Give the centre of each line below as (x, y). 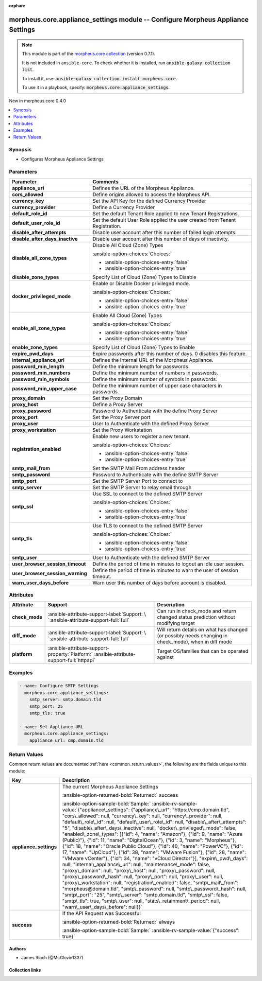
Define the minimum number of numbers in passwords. (155, 373)
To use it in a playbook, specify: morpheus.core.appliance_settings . (96, 87)
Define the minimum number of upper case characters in (157, 385)
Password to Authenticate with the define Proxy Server (155, 411)
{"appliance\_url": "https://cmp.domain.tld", (180, 810)
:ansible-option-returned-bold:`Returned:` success (120, 795)
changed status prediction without (196, 617)
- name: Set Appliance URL (51, 727)
